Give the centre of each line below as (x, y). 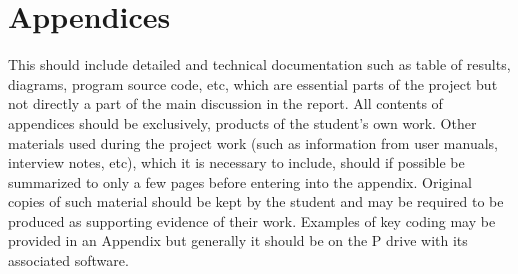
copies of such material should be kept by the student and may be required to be (256, 201)
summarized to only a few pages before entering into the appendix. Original (240, 181)
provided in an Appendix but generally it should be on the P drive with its (238, 240)
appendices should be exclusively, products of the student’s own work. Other (242, 122)
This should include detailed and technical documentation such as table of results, (259, 64)
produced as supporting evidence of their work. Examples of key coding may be (252, 220)
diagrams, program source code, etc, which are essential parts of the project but (253, 83)
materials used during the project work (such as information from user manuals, (253, 142)
